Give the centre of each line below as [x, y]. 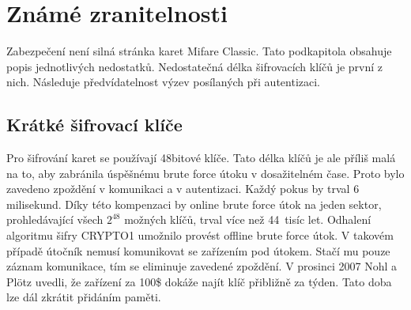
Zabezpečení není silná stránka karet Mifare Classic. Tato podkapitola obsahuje [199, 51]
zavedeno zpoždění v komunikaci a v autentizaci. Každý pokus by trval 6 [183, 189]
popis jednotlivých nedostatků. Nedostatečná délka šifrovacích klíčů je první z [195, 66]
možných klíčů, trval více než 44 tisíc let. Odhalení [248, 219]
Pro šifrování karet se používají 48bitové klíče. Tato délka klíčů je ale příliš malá [201, 158]
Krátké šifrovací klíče [94, 125]
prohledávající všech [55, 219]
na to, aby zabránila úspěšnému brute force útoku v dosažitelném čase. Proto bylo [205, 173]
